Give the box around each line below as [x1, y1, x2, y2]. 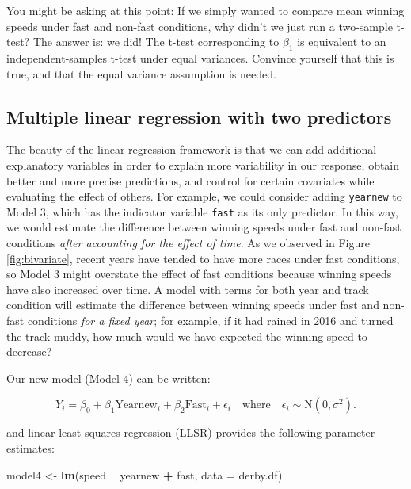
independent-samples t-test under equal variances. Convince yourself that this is [6, 49, 394, 66]
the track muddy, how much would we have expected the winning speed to [6, 327, 367, 344]
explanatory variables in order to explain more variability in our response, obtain [6, 156, 400, 173]
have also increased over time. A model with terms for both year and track [6, 281, 369, 297]
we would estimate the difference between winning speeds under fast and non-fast [6, 219, 401, 235]
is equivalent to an [297, 33, 386, 50]
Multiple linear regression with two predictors [6, 104, 392, 128]
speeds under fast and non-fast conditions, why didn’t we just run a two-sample [6, 17, 393, 34]
